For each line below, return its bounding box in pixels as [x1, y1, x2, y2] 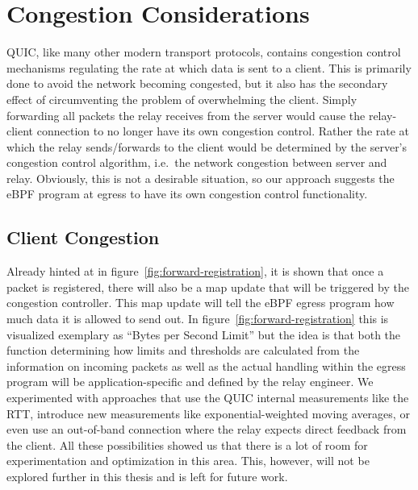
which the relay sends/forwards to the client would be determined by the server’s [6, 138, 408, 155]
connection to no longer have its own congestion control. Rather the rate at [36, 122, 410, 139]
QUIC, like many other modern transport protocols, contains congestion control [6, 44, 401, 60]
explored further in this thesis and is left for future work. [6, 467, 288, 484]
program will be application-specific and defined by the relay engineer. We [6, 373, 374, 390]
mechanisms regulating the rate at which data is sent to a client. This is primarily [6, 59, 412, 76]
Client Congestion [6, 225, 160, 250]
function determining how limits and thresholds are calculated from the [6, 342, 360, 359]
